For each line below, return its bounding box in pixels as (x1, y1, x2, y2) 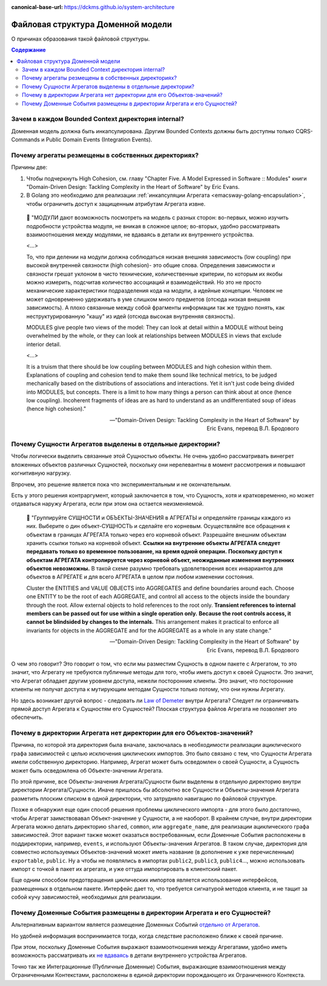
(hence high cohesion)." (26, 405, 87, 412)
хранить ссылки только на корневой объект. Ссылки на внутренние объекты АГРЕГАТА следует (26, 539, 281, 546)
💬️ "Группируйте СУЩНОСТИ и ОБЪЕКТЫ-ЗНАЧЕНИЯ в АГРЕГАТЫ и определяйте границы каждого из (26, 514, 291, 521)
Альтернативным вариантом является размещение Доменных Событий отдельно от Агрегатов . (11, 921, 260, 928)
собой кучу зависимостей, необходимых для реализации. (11, 893, 162, 901)
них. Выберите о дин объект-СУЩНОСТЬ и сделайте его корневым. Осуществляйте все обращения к (26, 523, 290, 530)
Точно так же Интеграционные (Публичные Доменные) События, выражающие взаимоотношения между (11, 963, 286, 970)
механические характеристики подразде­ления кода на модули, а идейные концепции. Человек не (26, 287, 283, 294)
